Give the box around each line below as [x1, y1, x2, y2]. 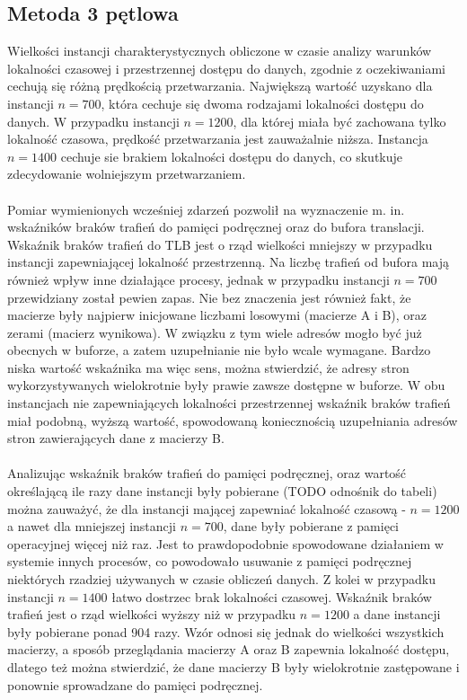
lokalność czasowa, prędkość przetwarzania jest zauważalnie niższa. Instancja [7, 129, 428, 148]
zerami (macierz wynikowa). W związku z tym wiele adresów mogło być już [7, 323, 422, 341]
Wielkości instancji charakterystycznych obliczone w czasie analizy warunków [7, 41, 432, 60]
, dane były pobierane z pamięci [223, 517, 400, 536]
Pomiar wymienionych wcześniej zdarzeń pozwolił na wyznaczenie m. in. [7, 199, 405, 218]
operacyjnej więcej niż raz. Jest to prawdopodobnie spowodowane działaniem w [7, 534, 444, 553]
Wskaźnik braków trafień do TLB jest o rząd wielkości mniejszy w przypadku [7, 235, 433, 253]
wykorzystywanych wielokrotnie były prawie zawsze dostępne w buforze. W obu [7, 376, 445, 394]
